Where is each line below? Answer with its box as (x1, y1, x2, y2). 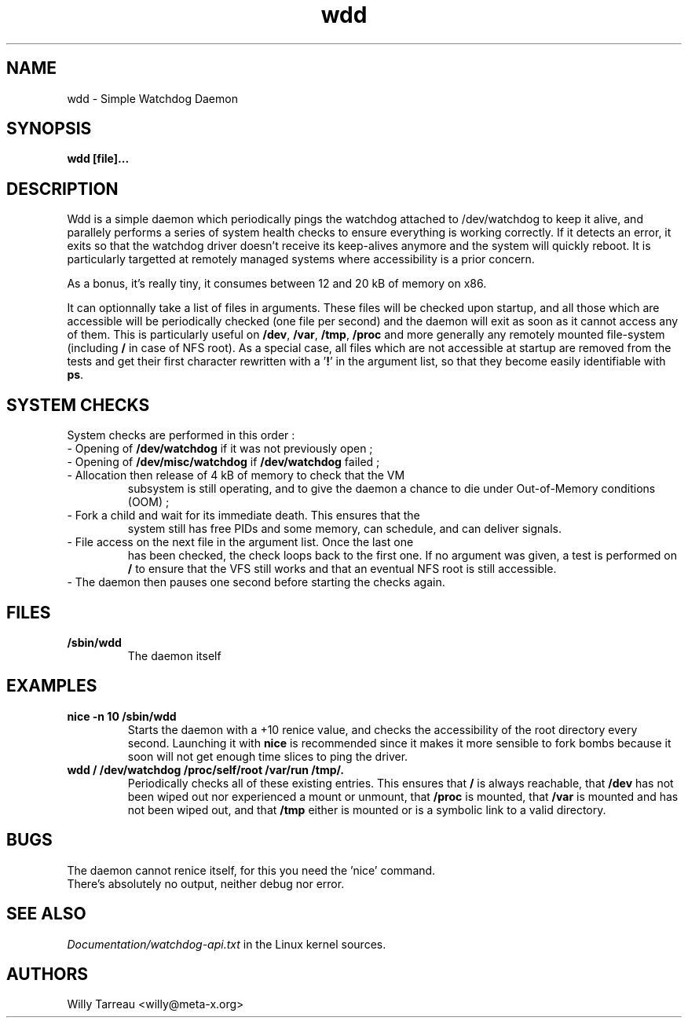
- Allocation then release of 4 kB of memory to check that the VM (67, 468, 405, 483)
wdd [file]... (67, 152, 130, 166)
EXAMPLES (6, 676, 97, 696)
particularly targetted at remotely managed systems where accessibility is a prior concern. (67, 252, 535, 266)
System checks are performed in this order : (67, 428, 295, 442)
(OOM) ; (127, 495, 170, 509)
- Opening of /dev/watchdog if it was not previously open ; (67, 442, 373, 456)
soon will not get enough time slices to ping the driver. (127, 749, 408, 763)
